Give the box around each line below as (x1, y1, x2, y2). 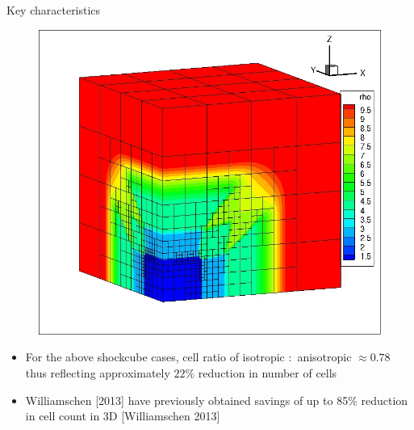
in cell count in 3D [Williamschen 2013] (25, 407, 220, 424)
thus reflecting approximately (25, 365, 170, 382)
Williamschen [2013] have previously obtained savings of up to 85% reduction (25, 391, 408, 408)
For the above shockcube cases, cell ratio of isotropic (25, 348, 285, 365)
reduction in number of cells (198, 365, 337, 382)
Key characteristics (6, 2, 101, 18)
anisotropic (297, 348, 352, 365)
